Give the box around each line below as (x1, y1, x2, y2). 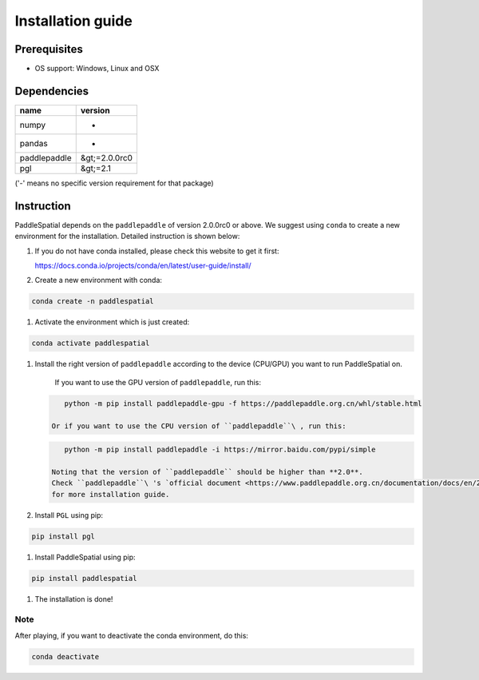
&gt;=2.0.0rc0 (80, 152, 133, 163)
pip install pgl (31, 531, 96, 541)
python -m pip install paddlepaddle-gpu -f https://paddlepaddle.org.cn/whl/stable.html (64, 399, 422, 408)
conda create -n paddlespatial (31, 296, 155, 306)
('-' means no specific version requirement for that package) (14, 178, 215, 188)
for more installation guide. (51, 490, 170, 499)
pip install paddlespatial (31, 574, 137, 583)
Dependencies (14, 84, 89, 97)
